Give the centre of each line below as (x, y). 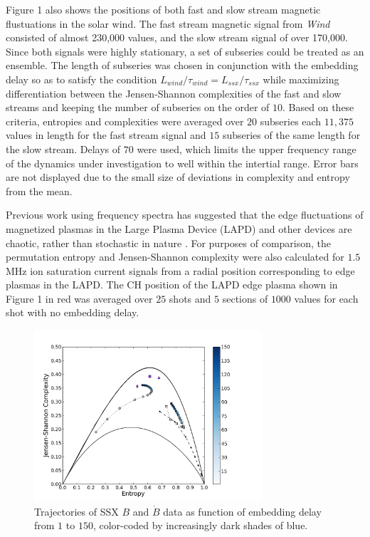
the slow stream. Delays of (63, 148)
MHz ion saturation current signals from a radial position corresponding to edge (180, 270)
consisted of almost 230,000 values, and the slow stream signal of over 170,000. (177, 37)
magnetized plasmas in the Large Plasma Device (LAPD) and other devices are (179, 228)
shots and (190, 298)
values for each (326, 298)
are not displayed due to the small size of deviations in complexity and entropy (178, 177)
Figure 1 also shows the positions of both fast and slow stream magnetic (163, 9)
